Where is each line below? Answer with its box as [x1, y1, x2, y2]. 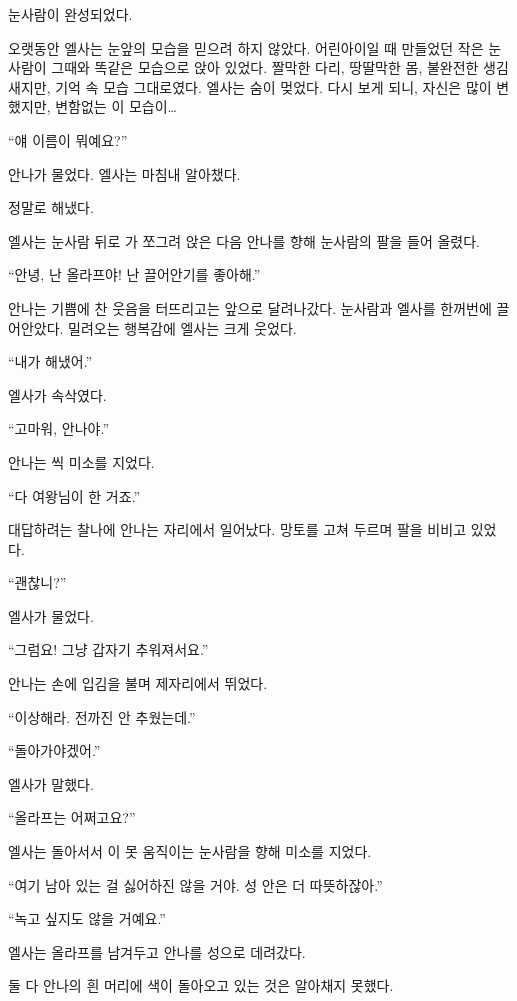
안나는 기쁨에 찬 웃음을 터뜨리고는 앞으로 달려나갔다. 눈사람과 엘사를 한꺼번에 [8, 297, 492, 318]
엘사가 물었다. [8, 605, 94, 626]
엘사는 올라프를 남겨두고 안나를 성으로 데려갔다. [8, 941, 306, 962]
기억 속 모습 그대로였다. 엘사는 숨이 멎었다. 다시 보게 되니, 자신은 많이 [55, 76, 492, 97]
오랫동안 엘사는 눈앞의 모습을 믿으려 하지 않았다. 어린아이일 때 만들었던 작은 [8, 37, 484, 58]
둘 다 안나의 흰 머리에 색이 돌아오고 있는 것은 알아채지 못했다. [8, 975, 394, 996]
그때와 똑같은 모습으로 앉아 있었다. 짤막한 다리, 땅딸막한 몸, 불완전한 [51, 57, 479, 78]
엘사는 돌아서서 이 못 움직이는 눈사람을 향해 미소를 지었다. [8, 841, 372, 862]
